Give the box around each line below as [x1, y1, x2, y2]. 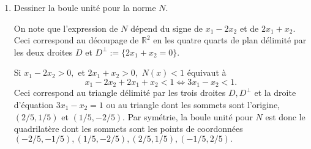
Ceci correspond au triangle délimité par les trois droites [13, 86, 226, 99]
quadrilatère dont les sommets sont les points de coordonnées [13, 122, 243, 135]
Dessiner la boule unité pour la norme [13, 1, 156, 13]
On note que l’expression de [13, 21, 118, 34]
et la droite [254, 86, 296, 99]
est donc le [265, 110, 305, 123]
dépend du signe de [130, 21, 203, 34]
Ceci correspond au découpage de [13, 34, 139, 46]
